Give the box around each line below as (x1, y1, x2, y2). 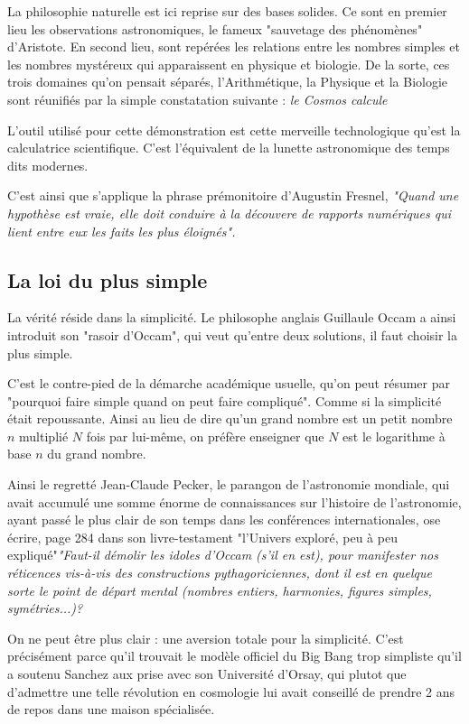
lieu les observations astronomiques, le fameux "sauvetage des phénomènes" (7, 19, 423, 38)
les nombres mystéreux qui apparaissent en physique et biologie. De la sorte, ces (7, 54, 450, 73)
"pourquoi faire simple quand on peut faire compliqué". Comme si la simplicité (7, 391, 442, 410)
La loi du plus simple (7, 265, 208, 293)
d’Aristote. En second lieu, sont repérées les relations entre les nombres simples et (7, 37, 460, 56)
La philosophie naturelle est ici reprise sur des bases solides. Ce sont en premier (7, 2, 447, 20)
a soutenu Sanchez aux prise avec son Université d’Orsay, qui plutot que (7, 664, 407, 683)
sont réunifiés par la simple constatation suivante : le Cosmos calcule (7, 89, 388, 108)
